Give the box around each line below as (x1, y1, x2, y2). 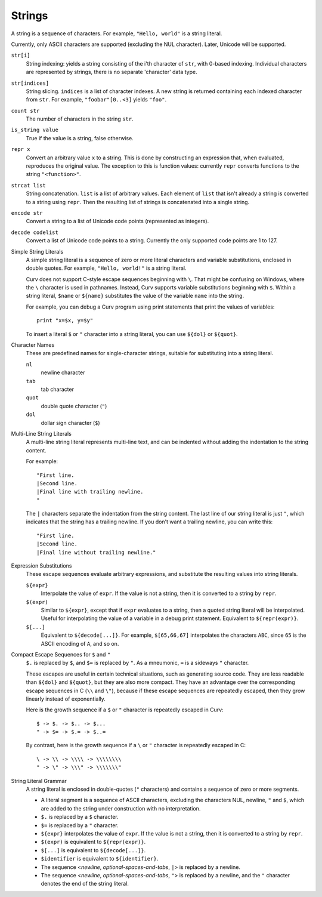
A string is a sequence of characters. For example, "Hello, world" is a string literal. (11, 30, 222, 37)
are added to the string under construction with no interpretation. (41, 804, 201, 812)
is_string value (11, 127, 59, 134)
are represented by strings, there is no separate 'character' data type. (26, 69, 197, 76)
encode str (11, 209, 43, 216)
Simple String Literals (11, 248, 64, 255)
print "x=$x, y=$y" (36, 317, 94, 324)
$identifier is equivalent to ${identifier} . (41, 855, 159, 862)
